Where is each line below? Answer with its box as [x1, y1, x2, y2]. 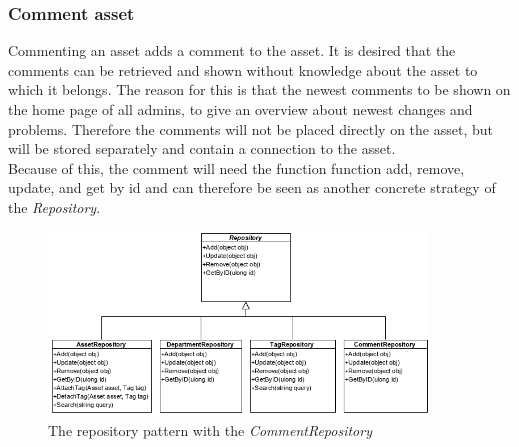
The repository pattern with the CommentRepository [48, 419, 372, 440]
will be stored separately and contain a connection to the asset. [8, 138, 396, 159]
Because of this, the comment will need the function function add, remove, [8, 157, 465, 178]
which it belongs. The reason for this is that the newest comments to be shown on [8, 79, 511, 100]
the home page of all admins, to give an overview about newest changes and [8, 99, 473, 119]
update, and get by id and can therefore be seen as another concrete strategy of [8, 177, 496, 198]
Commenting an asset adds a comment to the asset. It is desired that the [8, 40, 456, 61]
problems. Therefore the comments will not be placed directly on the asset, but [8, 118, 493, 139]
